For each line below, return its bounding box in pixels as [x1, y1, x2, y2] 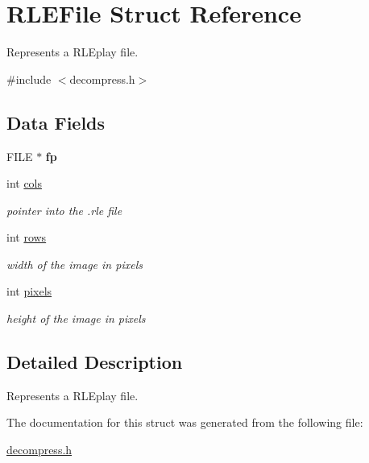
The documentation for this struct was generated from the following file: [6, 414, 363, 431]
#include [6, 70, 52, 87]
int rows [6, 229, 47, 246]
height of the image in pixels [6, 310, 146, 327]
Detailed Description [6, 349, 183, 374]
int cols [6, 175, 43, 192]
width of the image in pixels [6, 255, 143, 272]
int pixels [6, 283, 52, 300]
